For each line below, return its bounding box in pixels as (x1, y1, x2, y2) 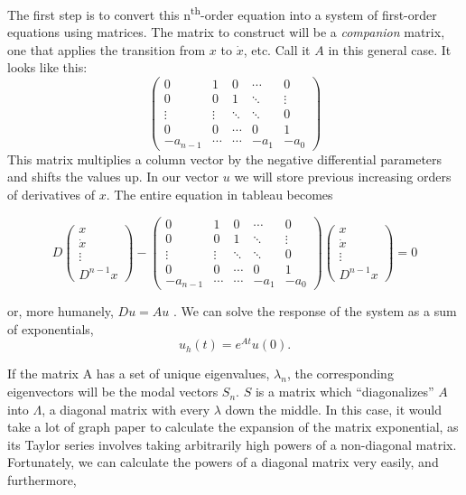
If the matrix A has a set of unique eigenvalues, (7, 364, 270, 383)
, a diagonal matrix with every (42, 399, 210, 418)
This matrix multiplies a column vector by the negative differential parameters (7, 149, 443, 168)
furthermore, (7, 471, 77, 490)
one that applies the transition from (7, 40, 206, 59)
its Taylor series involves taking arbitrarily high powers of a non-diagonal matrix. (7, 434, 457, 453)
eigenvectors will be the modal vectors (7, 382, 219, 401)
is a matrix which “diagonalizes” (255, 382, 434, 401)
